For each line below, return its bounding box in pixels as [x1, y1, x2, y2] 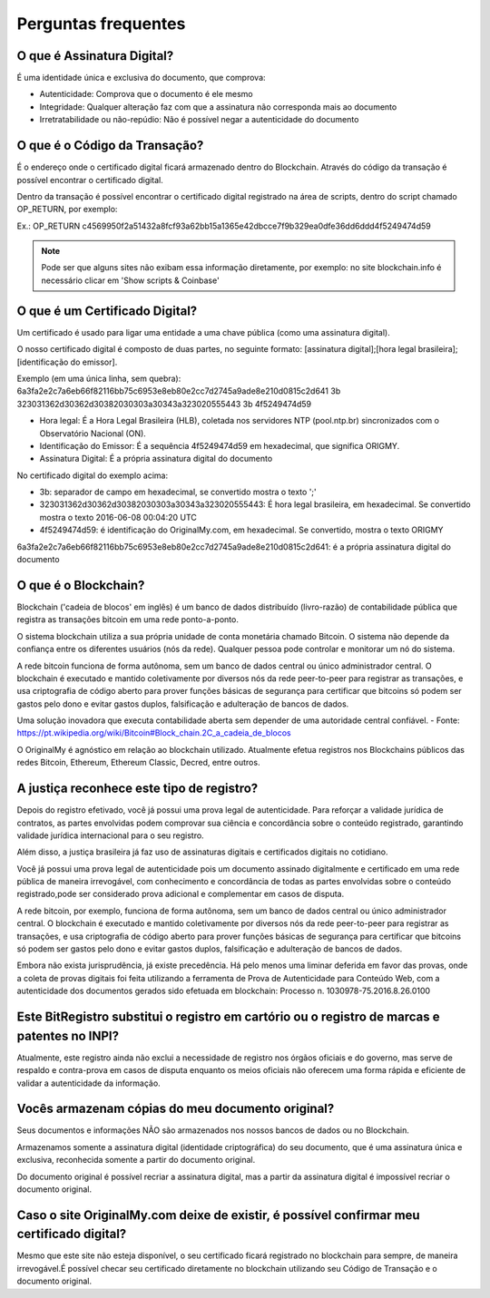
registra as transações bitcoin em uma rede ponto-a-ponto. [16, 614, 240, 625]
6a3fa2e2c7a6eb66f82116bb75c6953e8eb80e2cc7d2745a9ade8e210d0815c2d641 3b [16, 385, 341, 396]
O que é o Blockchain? [16, 577, 145, 593]
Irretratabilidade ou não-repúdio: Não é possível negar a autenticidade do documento [39, 114, 359, 125]
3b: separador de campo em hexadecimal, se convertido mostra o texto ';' [39, 486, 317, 498]
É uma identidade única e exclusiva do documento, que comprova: [16, 73, 267, 83]
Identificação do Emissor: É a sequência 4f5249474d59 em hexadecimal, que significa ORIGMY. [39, 440, 400, 451]
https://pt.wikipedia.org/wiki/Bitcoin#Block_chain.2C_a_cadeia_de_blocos [16, 727, 291, 738]
